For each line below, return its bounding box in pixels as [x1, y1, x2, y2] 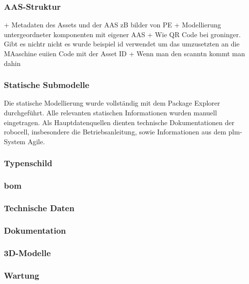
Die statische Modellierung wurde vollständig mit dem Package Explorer [4, 98, 220, 108]
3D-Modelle [4, 246, 51, 259]
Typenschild [4, 157, 53, 169]
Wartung [4, 269, 39, 281]
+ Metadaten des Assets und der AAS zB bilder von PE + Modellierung [4, 20, 221, 30]
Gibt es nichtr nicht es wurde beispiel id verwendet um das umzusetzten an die [4, 39, 240, 49]
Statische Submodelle [4, 79, 90, 91]
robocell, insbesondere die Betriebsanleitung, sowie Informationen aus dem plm [4, 127, 240, 137]
